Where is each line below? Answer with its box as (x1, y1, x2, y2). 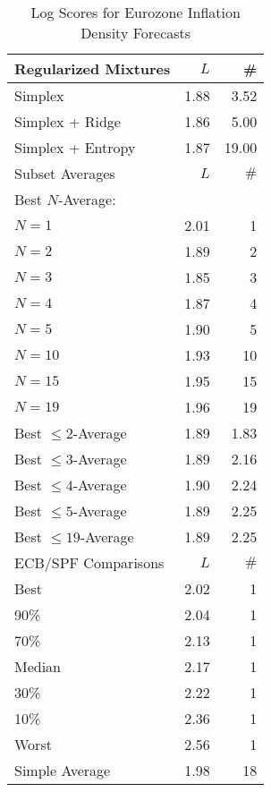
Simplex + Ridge (14, 111, 121, 132)
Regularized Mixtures (14, 58, 171, 79)
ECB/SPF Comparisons (14, 552, 165, 573)
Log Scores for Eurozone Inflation (30, 2, 241, 22)
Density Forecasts (80, 22, 191, 43)
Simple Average (14, 760, 111, 780)
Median (14, 656, 62, 677)
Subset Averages (14, 163, 115, 183)
